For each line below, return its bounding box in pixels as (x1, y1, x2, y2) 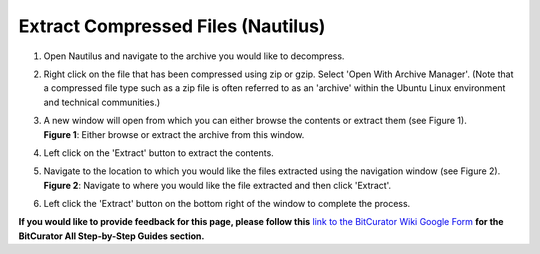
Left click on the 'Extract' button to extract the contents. (43, 146, 274, 159)
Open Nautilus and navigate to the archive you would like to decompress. (43, 50, 345, 62)
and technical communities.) (43, 96, 161, 108)
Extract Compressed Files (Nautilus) (18, 15, 326, 37)
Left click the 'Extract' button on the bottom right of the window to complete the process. (43, 198, 411, 210)
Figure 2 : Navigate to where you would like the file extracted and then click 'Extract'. (43, 179, 392, 191)
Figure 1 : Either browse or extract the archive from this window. (43, 128, 305, 140)
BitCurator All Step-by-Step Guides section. (18, 230, 205, 242)
